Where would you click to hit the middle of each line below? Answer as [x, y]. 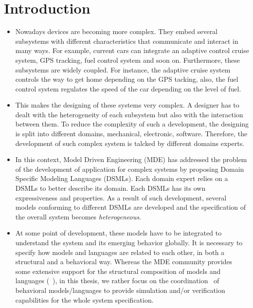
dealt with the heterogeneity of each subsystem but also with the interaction [129, 114]
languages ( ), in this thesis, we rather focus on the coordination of [117, 281]
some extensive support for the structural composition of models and [118, 271]
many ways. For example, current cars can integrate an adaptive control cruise [132, 50]
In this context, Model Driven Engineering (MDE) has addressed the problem [131, 159]
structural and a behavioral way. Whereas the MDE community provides [124, 262]
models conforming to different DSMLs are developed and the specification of [131, 207]
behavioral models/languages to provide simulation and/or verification [120, 290]
